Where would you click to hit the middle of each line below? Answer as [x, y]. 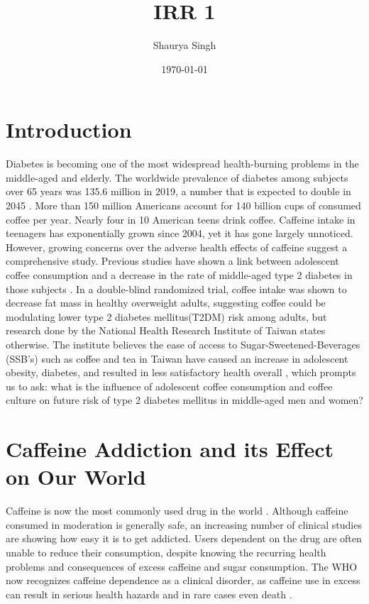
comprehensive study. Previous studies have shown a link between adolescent [172, 261]
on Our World [76, 477]
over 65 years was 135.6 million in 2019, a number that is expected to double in [178, 191]
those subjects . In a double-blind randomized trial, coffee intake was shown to [176, 289]
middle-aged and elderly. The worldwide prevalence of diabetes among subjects [177, 177]
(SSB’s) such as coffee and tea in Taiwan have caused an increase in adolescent [177, 358]
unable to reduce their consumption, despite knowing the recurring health [166, 553]
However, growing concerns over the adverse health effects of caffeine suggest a [177, 247]
